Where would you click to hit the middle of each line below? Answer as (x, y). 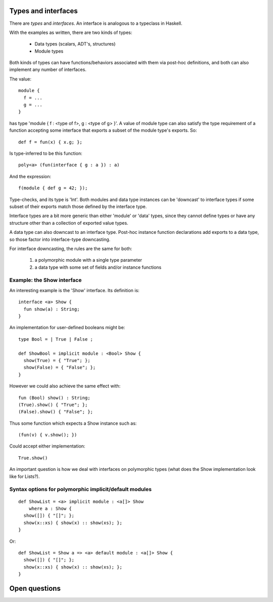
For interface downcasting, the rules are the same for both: (71, 249)
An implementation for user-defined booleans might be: (67, 328)
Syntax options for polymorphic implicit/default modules (80, 490)
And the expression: (30, 176)
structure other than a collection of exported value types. (69, 223)
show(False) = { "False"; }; (60, 368)
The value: (20, 79)
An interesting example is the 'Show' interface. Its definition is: (74, 290)
